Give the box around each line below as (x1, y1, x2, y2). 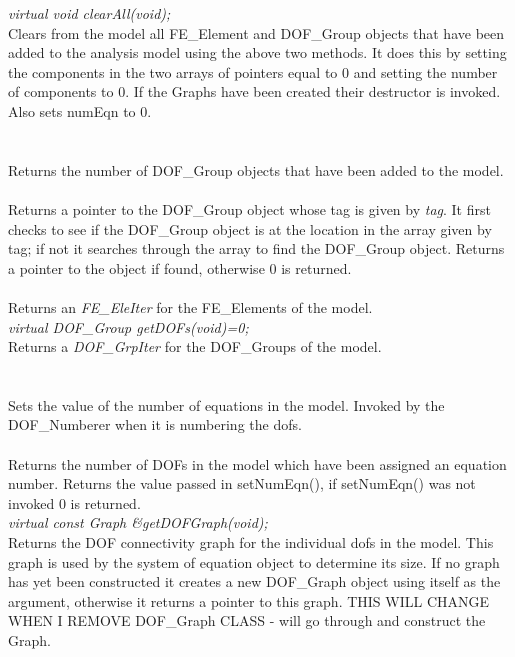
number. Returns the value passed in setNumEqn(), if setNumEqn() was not (8, 473, 476, 494)
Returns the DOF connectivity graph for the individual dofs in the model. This (8, 532, 494, 553)
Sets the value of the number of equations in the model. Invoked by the (8, 394, 445, 415)
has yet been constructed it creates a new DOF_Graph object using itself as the (8, 571, 501, 592)
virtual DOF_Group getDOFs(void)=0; (8, 316, 249, 337)
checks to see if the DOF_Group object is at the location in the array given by (8, 218, 492, 239)
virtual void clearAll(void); (8, 3, 171, 23)
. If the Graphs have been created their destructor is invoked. (125, 81, 501, 102)
